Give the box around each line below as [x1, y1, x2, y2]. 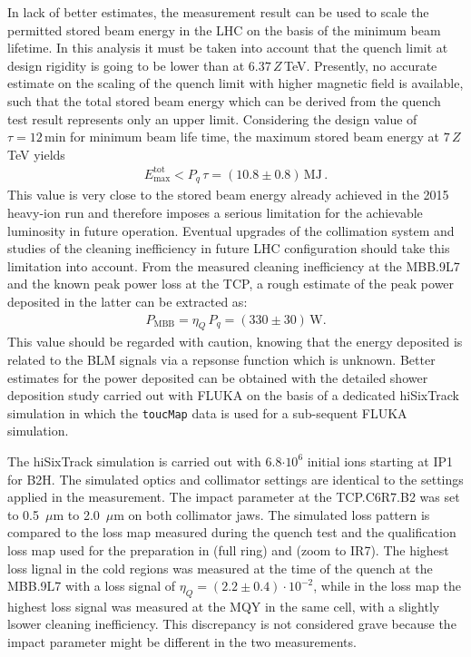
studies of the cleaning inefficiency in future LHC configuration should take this [7, 239, 450, 258]
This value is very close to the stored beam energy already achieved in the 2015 [7, 185, 449, 204]
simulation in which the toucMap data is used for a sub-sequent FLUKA [7, 403, 407, 422]
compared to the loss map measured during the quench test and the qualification [7, 523, 456, 542]
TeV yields [7, 144, 65, 163]
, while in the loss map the [313, 576, 461, 595]
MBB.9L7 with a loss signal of [7, 576, 176, 595]
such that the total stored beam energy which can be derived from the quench [7, 91, 441, 110]
